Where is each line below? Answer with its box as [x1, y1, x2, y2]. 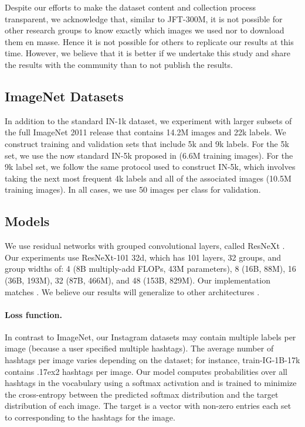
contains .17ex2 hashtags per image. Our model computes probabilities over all [5, 365, 287, 377]
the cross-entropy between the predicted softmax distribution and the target [5, 388, 279, 400]
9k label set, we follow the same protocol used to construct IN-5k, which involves [5, 160, 296, 173]
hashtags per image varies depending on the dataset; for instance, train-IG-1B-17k [5, 354, 300, 366]
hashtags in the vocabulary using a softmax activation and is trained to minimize [5, 377, 297, 389]
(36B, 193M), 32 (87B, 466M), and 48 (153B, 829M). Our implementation [5, 274, 270, 286]
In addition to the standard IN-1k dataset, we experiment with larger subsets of [5, 114, 292, 127]
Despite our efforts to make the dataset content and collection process [5, 1, 256, 13]
